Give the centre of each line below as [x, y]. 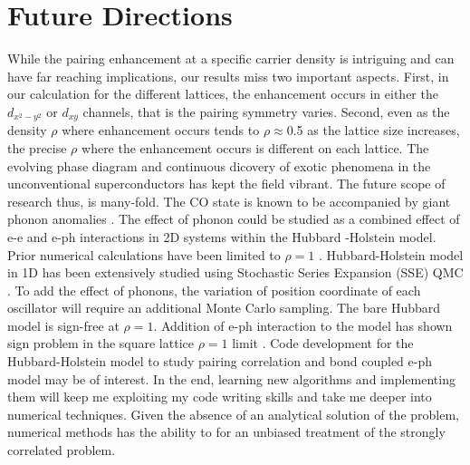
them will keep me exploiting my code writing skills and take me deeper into [220, 397]
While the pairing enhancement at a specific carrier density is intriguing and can [231, 58]
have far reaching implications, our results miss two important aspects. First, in [228, 76]
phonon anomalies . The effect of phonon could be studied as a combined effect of [234, 219]
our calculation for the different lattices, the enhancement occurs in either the [223, 94]
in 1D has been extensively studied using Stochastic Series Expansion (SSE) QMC [235, 272]
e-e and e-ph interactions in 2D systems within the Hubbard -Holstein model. [222, 236]
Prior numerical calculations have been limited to [144, 254]
